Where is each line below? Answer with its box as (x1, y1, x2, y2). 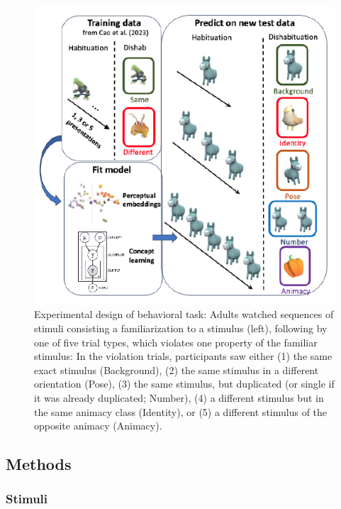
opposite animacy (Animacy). (34, 418, 162, 433)
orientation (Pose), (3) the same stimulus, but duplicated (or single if (34, 376, 335, 391)
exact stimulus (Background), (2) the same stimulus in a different (34, 362, 319, 377)
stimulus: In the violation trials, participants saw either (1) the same (34, 349, 332, 363)
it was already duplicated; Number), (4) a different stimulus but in (34, 390, 324, 405)
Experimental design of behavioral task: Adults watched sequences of (34, 307, 334, 322)
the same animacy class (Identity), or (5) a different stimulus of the (34, 404, 328, 419)
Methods (6, 453, 72, 475)
